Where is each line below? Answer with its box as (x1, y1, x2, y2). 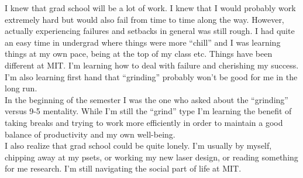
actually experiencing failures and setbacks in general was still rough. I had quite (5, 25, 295, 37)
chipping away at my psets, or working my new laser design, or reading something (5, 150, 298, 163)
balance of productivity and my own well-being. (5, 128, 175, 140)
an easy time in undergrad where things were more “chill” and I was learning (5, 36, 281, 48)
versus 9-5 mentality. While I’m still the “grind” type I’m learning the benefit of (5, 105, 292, 117)
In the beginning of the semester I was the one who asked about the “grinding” (5, 93, 288, 105)
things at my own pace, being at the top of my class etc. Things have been (5, 47, 273, 60)
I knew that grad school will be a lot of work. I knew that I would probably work (5, 2, 296, 13)
